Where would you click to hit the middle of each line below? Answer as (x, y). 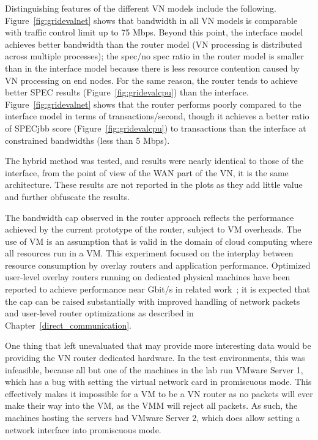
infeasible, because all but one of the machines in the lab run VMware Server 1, (154, 369)
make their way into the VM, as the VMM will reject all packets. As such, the (151, 405)
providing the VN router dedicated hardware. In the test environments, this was (155, 358)
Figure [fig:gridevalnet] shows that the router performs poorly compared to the (153, 104)
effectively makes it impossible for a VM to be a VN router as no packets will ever (159, 393)
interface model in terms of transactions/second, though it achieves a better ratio (157, 116)
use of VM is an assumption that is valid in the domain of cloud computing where (159, 241)
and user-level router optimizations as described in (99, 313)
